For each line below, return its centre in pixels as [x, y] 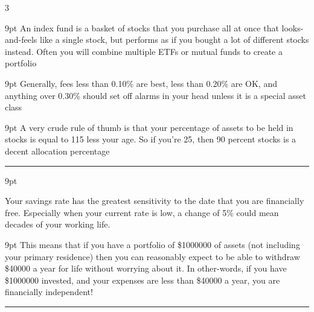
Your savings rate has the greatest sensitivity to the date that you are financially [155, 201]
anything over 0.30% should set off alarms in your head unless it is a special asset [155, 95]
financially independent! [49, 292]
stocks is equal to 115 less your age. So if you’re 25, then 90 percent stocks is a [151, 139]
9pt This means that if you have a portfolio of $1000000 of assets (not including [152, 244]
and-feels [21, 40]
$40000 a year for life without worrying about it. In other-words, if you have [146, 268]
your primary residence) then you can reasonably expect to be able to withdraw [152, 256]
